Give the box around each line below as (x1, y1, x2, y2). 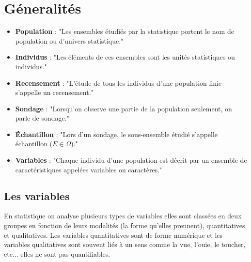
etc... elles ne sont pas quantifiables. (4, 248, 110, 259)
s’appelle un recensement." (15, 87, 94, 97)
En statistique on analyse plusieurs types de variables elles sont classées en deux (4, 211, 242, 221)
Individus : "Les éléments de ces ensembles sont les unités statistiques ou (15, 52, 235, 62)
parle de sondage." (15, 113, 69, 123)
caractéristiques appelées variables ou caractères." (15, 164, 162, 174)
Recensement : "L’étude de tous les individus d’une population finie (15, 77, 222, 88)
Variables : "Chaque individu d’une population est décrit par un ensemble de (15, 155, 247, 165)
